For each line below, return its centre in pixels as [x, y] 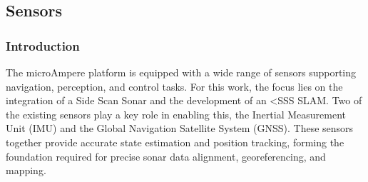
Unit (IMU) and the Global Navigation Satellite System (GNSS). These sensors [180, 128]
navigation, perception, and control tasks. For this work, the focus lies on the [174, 86]
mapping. [26, 170]
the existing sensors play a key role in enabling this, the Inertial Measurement [176, 114]
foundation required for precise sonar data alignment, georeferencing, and [166, 156]
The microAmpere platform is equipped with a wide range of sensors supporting [181, 72]
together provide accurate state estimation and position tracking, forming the [175, 142]
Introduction [43, 45]
